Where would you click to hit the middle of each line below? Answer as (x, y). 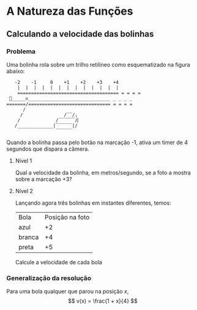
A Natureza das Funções (70, 11)
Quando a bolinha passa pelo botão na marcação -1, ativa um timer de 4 (97, 142)
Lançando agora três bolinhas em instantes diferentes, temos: (93, 203)
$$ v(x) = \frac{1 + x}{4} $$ (103, 301)
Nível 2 (24, 191)
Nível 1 (24, 161)
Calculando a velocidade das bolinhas (80, 34)
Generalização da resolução (49, 278)
